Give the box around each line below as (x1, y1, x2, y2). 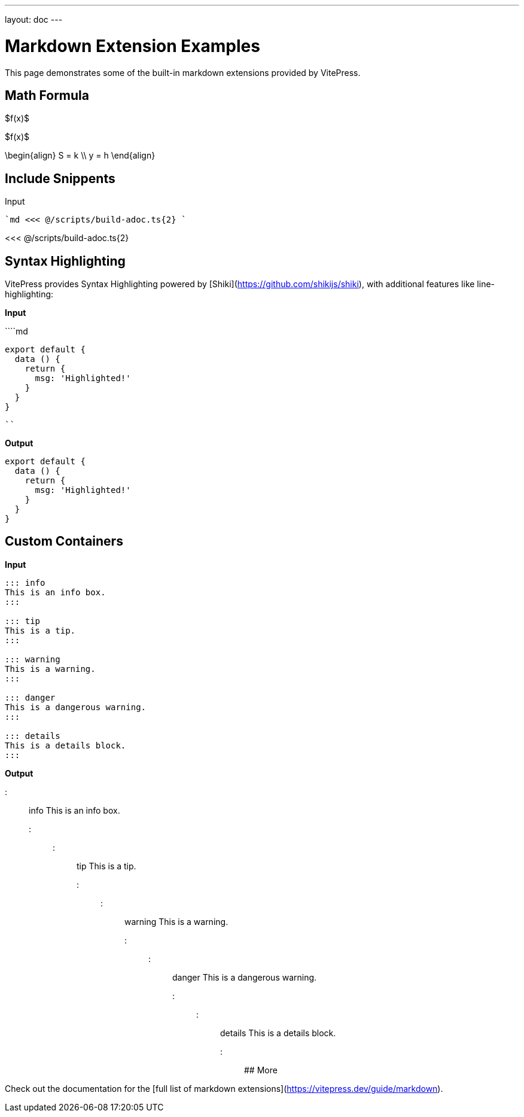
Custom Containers (5, 534, 123, 549)
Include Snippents (5, 171, 115, 186)
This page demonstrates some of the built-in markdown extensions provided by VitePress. (5, 67, 361, 78)
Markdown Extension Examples (5, 35, 260, 56)
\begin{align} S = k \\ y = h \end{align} (5, 150, 156, 161)
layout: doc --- (5, 14, 63, 25)
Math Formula (5, 87, 89, 103)
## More (244, 1064, 278, 1075)
